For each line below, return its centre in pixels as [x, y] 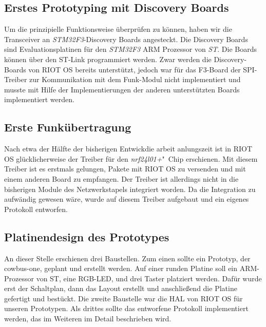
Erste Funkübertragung [68, 127]
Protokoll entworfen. [36, 209]
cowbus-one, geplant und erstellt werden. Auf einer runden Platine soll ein [121, 268]
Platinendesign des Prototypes [87, 236]
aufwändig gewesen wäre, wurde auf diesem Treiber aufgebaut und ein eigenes [127, 199]
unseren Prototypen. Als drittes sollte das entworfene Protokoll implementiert [126, 308]
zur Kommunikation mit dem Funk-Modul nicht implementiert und [135, 79]
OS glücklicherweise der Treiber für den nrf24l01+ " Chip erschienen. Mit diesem [131, 158]
